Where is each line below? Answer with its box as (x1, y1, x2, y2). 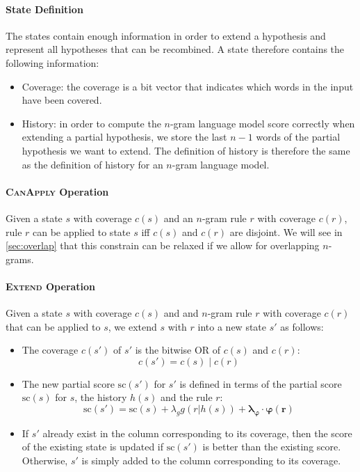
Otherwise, (22, 453, 68, 468)
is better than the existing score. (202, 439, 341, 454)
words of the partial (256, 129, 341, 144)
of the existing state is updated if (22, 439, 164, 454)
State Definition (6, 1, 83, 16)
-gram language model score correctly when (170, 116, 355, 130)
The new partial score (22, 376, 115, 391)
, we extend (108, 319, 157, 333)
